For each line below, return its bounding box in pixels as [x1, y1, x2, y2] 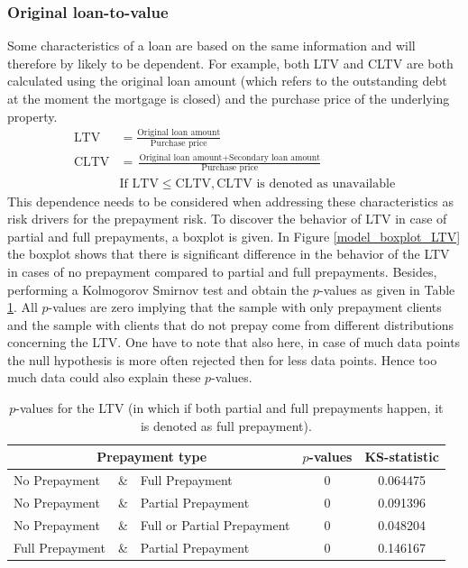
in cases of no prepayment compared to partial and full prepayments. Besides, [7, 261, 437, 280]
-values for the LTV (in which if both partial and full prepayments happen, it [15, 399, 444, 417]
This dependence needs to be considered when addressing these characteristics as [7, 191, 454, 210]
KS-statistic [364, 447, 439, 466]
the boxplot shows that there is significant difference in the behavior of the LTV [7, 244, 450, 263]
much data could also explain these [7, 368, 201, 387]
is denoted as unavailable [256, 177, 396, 190]
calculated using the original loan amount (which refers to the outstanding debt [7, 71, 447, 90]
